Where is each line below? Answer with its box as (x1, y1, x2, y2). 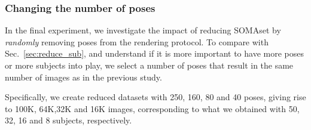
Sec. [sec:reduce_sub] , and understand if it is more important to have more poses (5, 47, 304, 60)
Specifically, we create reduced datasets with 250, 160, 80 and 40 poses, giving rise (5, 91, 306, 103)
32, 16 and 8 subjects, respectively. (5, 114, 132, 126)
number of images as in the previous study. (5, 70, 162, 83)
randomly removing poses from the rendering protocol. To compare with (5, 35, 269, 48)
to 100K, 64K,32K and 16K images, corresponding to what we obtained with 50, (5, 102, 300, 114)
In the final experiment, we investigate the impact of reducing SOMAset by (5, 24, 281, 36)
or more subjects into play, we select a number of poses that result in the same (5, 59, 294, 71)
